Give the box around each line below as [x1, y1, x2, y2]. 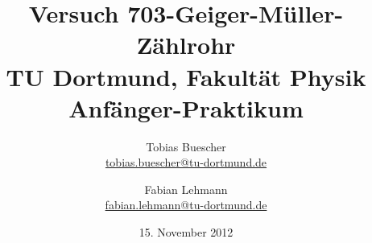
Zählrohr [136, 28, 236, 61]
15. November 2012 [138, 224, 234, 241]
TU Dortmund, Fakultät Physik [6, 60, 366, 93]
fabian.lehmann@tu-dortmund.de [105, 196, 267, 213]
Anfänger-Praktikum [68, 91, 304, 124]
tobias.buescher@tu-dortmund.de [105, 154, 267, 171]
